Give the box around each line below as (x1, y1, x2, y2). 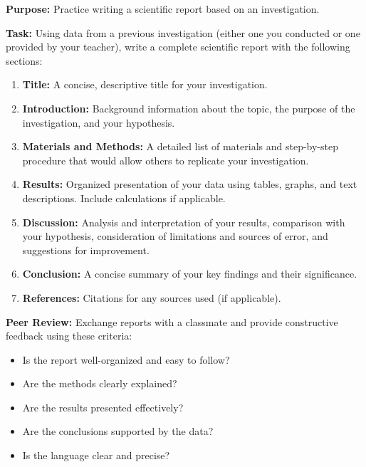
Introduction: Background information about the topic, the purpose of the (22, 100, 355, 115)
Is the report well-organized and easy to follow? (22, 352, 230, 367)
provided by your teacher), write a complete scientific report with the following (6, 39, 350, 54)
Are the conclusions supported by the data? (22, 424, 214, 439)
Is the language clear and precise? (22, 448, 170, 463)
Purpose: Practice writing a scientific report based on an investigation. (6, 1, 320, 16)
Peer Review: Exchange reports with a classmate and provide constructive (6, 314, 338, 329)
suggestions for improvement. (22, 242, 150, 257)
